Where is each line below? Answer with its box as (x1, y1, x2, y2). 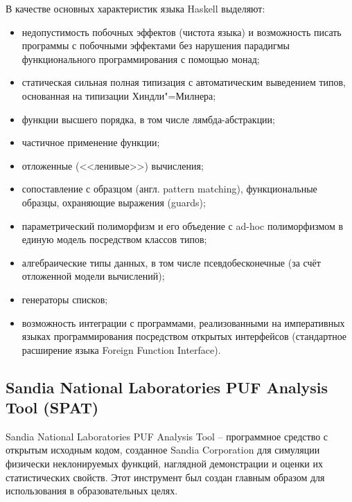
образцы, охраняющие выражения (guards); (21, 195, 206, 209)
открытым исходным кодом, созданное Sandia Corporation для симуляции (6, 442, 320, 457)
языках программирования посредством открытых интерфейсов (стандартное (21, 329, 347, 343)
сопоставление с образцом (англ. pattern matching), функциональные (21, 181, 317, 196)
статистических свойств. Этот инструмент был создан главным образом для (6, 469, 325, 484)
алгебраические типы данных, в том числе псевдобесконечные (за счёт (21, 255, 321, 269)
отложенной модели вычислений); (21, 269, 165, 283)
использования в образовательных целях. (6, 483, 178, 498)
